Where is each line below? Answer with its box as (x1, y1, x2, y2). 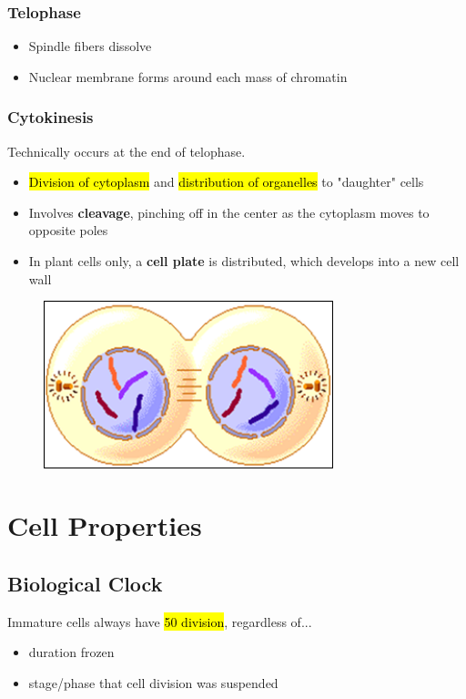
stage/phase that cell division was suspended (28, 673, 279, 692)
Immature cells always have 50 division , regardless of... (7, 612, 312, 631)
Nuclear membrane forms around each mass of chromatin (28, 67, 348, 86)
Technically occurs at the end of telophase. (7, 141, 246, 160)
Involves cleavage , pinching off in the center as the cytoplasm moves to (28, 202, 430, 221)
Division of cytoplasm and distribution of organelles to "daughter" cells (28, 172, 424, 191)
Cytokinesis (7, 106, 94, 128)
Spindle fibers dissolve (28, 36, 152, 56)
